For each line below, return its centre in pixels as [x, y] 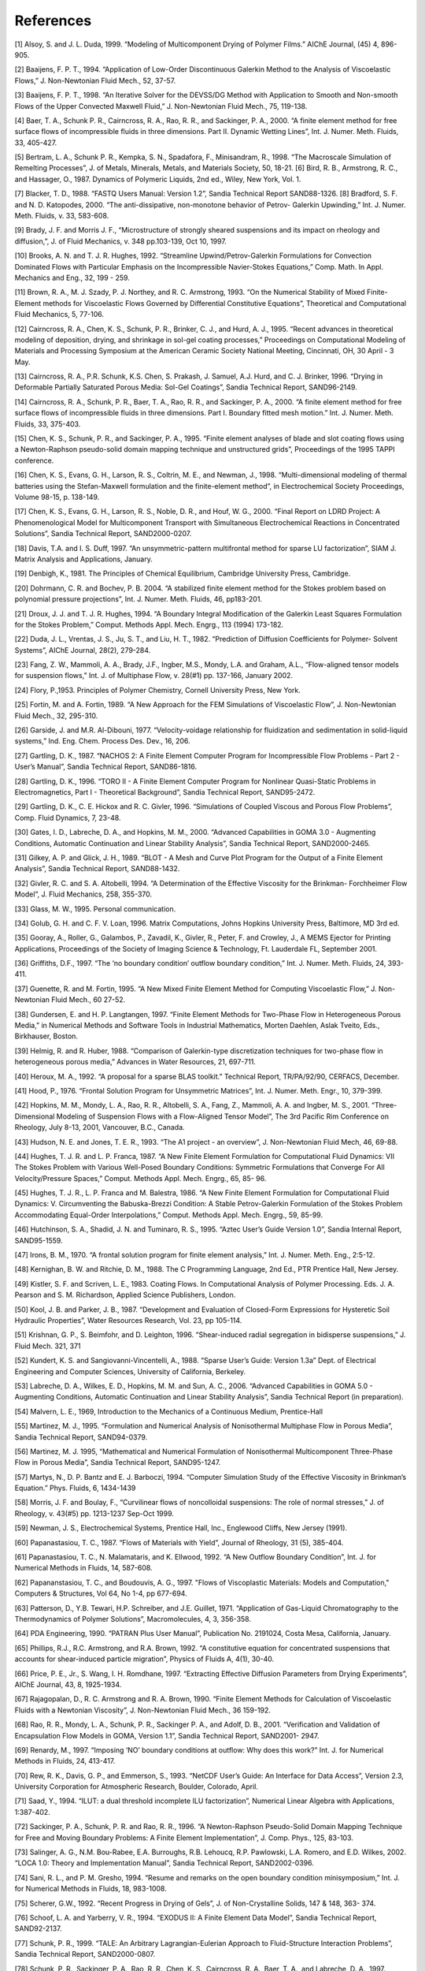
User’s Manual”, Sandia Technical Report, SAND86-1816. [106, 767]
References [53, 20]
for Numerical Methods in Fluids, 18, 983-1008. [91, 1889]
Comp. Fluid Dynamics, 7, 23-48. [68, 818]
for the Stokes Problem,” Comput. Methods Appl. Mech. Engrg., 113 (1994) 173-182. [149, 624]
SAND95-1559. [39, 1240]
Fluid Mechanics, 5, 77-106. [59, 315]
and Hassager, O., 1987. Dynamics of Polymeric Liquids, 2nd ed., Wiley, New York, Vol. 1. [158, 179]
